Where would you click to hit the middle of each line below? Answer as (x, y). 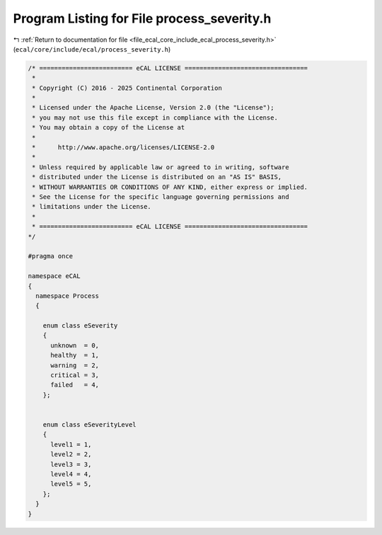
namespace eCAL (54, 276)
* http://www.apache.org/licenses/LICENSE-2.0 (123, 148)
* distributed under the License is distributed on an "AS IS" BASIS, (157, 177)
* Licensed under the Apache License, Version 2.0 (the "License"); (153, 108)
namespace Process (67, 296)
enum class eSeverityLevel (90, 424)
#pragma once (51, 256)
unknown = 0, (75, 345)
